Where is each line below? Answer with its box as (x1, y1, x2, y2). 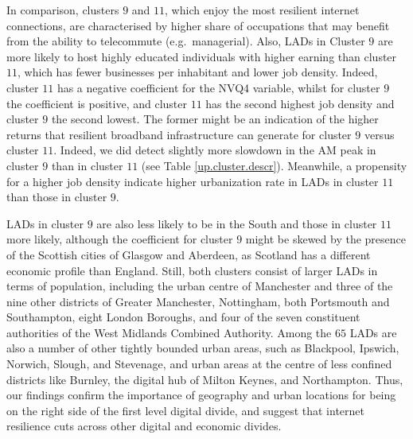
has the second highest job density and (205, 95, 395, 111)
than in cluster (51, 157, 123, 173)
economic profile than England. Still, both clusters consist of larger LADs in (6, 262, 378, 278)
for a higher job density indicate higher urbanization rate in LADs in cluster (6, 173, 379, 189)
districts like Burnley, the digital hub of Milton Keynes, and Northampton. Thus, (6, 371, 403, 387)
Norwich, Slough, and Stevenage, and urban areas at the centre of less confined (6, 355, 392, 372)
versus (364, 126, 395, 142)
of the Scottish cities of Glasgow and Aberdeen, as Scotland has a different (6, 246, 371, 262)
